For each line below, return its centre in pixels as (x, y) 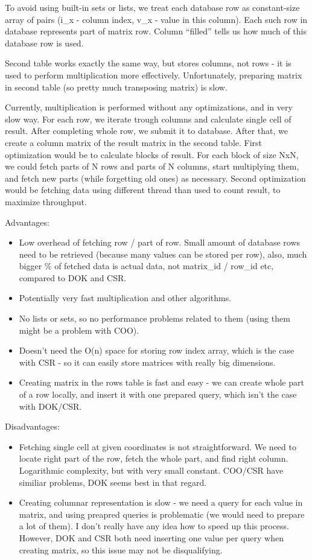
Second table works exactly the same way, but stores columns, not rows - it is (148, 63)
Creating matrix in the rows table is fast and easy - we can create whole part (161, 382)
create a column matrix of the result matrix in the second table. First (134, 142)
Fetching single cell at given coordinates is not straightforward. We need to (158, 446)
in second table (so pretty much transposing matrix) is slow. (116, 87)
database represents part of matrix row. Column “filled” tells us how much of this (156, 31)
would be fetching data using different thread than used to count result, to (143, 190)
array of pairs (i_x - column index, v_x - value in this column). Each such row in (156, 19)
